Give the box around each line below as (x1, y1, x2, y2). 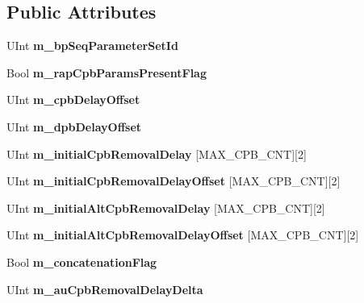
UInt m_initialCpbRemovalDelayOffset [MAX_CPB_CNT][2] (6, 172, 341, 189)
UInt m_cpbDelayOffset (6, 91, 140, 108)
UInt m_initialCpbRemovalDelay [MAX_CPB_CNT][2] (6, 145, 307, 162)
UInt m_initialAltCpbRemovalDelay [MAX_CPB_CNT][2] (6, 199, 325, 216)
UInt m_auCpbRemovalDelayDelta (6, 280, 203, 297)
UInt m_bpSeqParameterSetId (6, 37, 178, 54)
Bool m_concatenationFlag (6, 253, 157, 270)
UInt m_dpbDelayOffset (6, 118, 142, 135)
